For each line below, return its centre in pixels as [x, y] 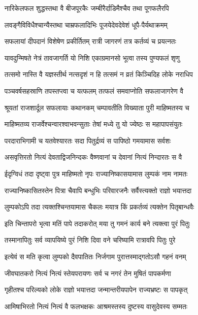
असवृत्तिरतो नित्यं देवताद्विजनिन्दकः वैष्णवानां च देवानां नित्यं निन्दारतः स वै [93, 157]
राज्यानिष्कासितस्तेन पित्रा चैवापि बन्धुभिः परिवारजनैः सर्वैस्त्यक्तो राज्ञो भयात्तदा [98, 190]
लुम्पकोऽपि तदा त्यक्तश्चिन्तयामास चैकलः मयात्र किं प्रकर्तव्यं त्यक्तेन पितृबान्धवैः [99, 207]
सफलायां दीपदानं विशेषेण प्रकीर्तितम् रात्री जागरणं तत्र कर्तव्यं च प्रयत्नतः [90, 41]
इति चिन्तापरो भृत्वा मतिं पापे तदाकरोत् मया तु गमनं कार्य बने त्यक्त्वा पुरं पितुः [97, 223]
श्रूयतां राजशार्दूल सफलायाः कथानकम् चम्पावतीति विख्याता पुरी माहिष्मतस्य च [97, 107]
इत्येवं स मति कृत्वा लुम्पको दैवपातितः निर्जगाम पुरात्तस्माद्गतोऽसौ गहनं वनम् [95, 256]
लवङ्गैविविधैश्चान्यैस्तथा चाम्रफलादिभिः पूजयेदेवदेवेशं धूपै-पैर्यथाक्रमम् [86, 24]
